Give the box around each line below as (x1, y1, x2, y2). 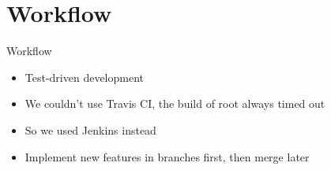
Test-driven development (24, 68, 145, 85)
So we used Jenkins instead (24, 121, 156, 138)
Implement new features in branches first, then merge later (24, 148, 310, 164)
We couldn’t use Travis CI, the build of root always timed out (24, 95, 325, 112)
